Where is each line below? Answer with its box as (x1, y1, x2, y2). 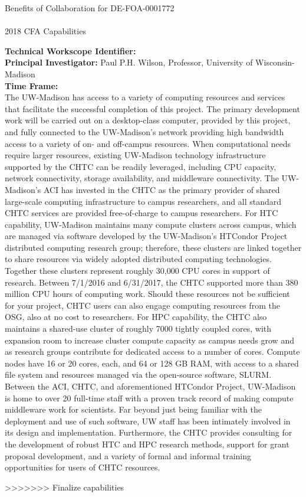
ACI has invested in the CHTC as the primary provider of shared (43, 183, 280, 195)
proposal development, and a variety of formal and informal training (5, 449, 251, 462)
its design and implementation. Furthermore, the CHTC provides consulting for (5, 426, 292, 439)
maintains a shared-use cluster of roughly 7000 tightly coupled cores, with (5, 322, 272, 335)
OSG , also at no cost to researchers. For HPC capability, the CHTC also (5, 310, 267, 323)
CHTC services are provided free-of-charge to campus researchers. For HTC (5, 207, 278, 219)
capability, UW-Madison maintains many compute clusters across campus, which (5, 218, 297, 230)
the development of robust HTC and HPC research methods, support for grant (5, 437, 289, 450)
